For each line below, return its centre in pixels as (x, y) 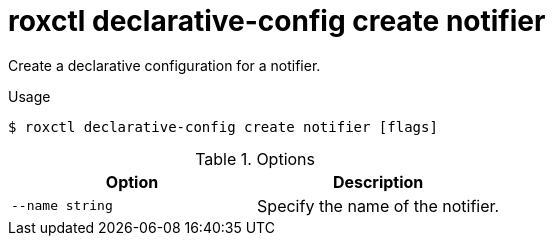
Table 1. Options (255, 158)
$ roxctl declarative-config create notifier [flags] (223, 126)
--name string (62, 206)
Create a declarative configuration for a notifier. (164, 65)
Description (378, 181)
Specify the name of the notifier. (378, 205)
